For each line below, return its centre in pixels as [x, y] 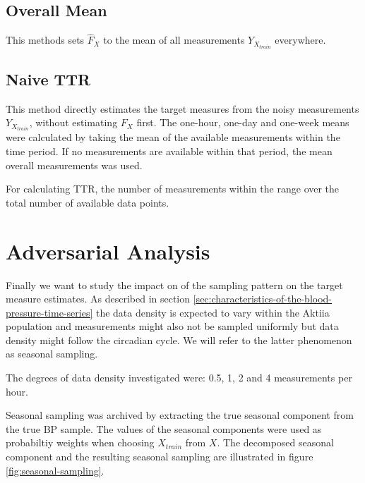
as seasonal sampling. [52, 354]
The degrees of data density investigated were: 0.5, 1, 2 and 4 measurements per [179, 378]
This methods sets [45, 40]
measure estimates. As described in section [98, 299]
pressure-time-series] [49, 312]
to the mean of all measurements [174, 40]
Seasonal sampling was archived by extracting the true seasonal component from [180, 415]
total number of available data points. [88, 202]
